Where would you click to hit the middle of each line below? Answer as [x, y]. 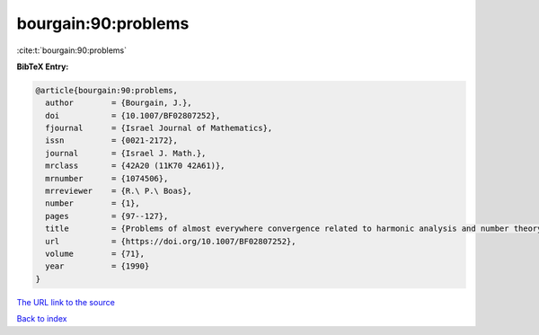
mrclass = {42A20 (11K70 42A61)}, [135, 166]
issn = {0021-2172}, [112, 141]
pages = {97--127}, [107, 216]
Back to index [42, 319]
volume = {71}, [95, 254]
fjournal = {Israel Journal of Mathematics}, [159, 128]
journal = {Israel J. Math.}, [126, 153]
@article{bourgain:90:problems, [107, 90]
